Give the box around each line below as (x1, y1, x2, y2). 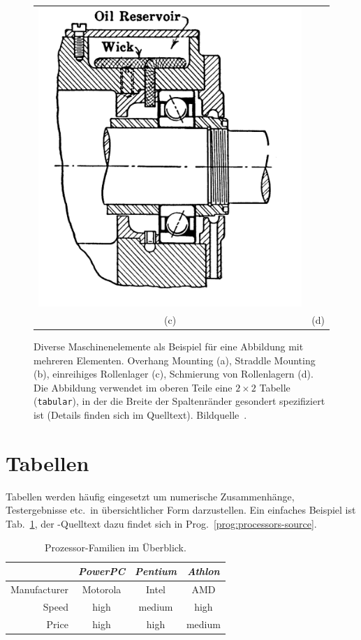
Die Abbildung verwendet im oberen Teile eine (34, 380, 233, 394)
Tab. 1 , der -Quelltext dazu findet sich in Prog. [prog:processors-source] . (6, 516, 317, 530)
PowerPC (78, 564, 126, 579)
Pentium (135, 564, 177, 579)
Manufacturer (10, 582, 68, 596)
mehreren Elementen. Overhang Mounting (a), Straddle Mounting (34, 352, 316, 367)
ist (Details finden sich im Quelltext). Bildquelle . (34, 408, 247, 422)
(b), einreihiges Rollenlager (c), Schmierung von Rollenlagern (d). (34, 366, 314, 381)
